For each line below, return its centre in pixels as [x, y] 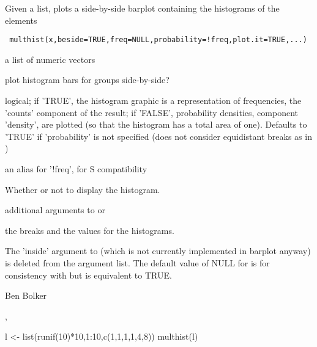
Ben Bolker [26, 295]
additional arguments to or [55, 210]
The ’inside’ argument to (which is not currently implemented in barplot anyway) [158, 251]
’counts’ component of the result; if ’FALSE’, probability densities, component [151, 112]
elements [21, 20]
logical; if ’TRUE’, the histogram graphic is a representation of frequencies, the [153, 100]
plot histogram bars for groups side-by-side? [87, 80]
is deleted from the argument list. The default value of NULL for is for [137, 262]
